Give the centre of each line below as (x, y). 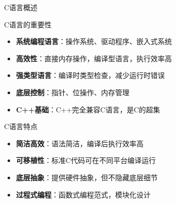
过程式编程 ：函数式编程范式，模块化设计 (83, 194)
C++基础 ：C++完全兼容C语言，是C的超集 (88, 109)
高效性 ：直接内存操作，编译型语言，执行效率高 (94, 58)
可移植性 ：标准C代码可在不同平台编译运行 (86, 160)
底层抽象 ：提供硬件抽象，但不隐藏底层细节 (87, 177)
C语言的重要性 (28, 24)
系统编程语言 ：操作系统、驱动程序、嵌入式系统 (94, 41)
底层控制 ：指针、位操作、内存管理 (73, 92)
